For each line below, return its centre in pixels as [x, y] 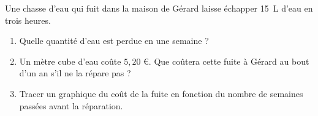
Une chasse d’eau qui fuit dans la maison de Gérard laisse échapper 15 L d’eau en [159, 8]
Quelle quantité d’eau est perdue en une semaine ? [114, 41]
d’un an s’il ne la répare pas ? [75, 73]
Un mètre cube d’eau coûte [70, 61]
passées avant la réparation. [71, 105]
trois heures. [28, 20]
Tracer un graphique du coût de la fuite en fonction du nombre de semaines [161, 93]
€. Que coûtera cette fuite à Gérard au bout [226, 61]
